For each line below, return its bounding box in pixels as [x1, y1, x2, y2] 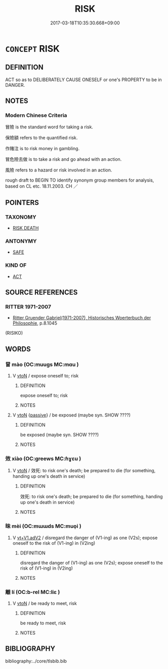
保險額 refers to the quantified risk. [5, 135, 78, 141]
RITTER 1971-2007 [5, 303, 52, 310]
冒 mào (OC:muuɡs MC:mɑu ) [5, 361, 79, 368]
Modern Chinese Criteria [5, 112, 67, 119]
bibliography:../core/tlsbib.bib [5, 658, 67, 664]
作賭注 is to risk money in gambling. [5, 146, 80, 152]
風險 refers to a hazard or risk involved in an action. [5, 167, 112, 173]
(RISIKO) [5, 330, 23, 336]
